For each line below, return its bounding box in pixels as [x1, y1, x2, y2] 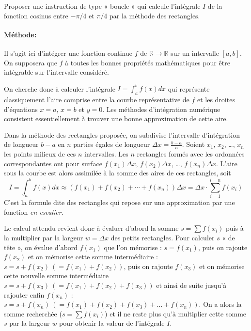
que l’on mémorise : [104, 242, 162, 252]
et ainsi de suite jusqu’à [156, 280, 227, 290]
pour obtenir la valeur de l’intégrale [59, 318, 165, 328]
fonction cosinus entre [4, 10, 68, 20]
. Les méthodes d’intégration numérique [102, 104, 220, 114]
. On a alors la [199, 299, 242, 309]
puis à [226, 223, 244, 233]
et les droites [197, 95, 235, 105]
